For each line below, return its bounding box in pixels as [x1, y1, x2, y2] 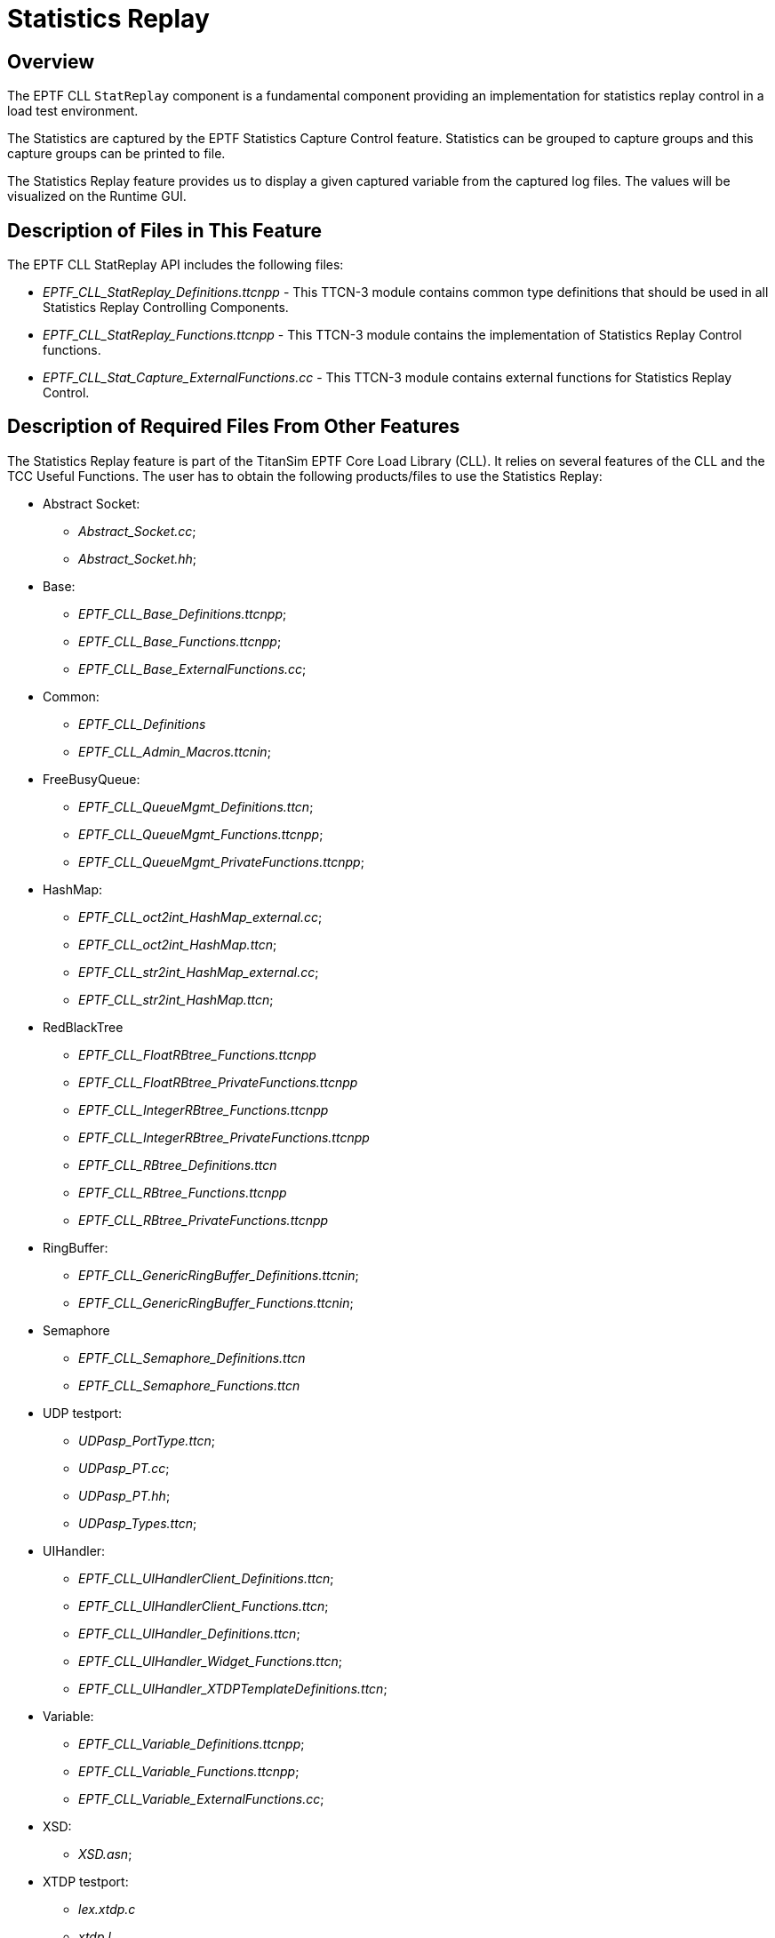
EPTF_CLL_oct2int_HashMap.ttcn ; [78, 936, 277, 952]
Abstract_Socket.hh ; [78, 550, 197, 566]
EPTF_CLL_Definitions [78, 716, 206, 732]
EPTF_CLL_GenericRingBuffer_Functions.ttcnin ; [78, 1294, 354, 1310]
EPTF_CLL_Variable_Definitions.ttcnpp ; [78, 1735, 305, 1751]
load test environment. [7, 103, 139, 119]
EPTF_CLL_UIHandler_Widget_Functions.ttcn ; [78, 1653, 342, 1669]
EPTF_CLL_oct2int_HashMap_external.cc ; [78, 909, 323, 925]
